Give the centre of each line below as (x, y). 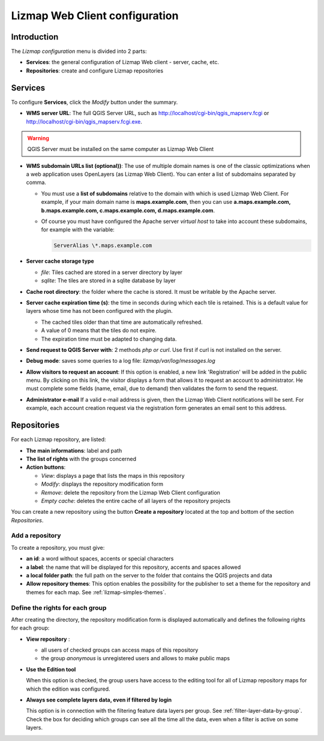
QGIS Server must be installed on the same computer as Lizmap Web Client (121, 149)
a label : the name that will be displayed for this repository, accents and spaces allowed (133, 567)
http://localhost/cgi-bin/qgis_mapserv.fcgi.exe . (84, 121)
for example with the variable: (78, 230)
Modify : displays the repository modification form (102, 484)
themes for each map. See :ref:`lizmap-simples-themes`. (96, 592)
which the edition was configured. (68, 689)
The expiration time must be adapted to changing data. (109, 339)
